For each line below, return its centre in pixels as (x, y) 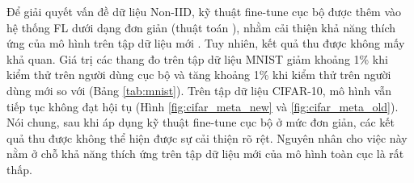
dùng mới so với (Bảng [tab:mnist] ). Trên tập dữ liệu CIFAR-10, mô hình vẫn (199, 90)
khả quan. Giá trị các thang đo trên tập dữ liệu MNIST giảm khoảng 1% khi (197, 58)
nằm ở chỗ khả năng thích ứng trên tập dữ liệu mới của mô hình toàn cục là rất (205, 154)
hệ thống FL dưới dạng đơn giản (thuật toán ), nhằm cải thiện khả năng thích (201, 27)
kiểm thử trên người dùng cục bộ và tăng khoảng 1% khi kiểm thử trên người (199, 75)
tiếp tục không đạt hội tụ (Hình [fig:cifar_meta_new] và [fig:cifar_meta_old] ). (203, 106)
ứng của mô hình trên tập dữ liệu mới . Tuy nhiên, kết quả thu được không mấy (206, 43)
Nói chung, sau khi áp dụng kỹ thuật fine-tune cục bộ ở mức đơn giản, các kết (201, 122)
